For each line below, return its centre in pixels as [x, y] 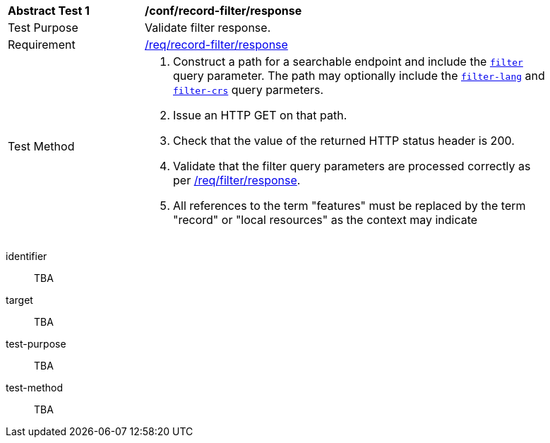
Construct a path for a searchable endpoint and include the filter [348, 61]
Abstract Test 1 [49, 11]
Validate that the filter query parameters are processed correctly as [352, 166]
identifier [26, 256]
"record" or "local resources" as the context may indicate [325, 220]
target [19, 300]
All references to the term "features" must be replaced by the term [349, 206]
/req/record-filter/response [216, 45]
